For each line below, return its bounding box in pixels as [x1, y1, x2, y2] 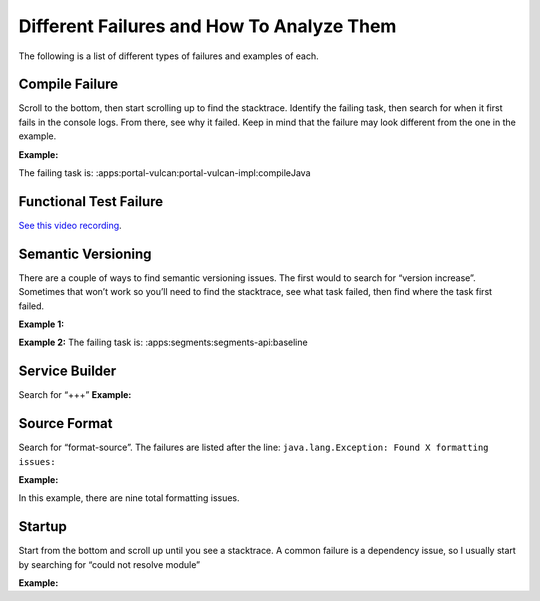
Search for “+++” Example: [18, 389, 132, 401]
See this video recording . [18, 219, 122, 231]
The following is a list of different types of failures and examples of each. [18, 50, 319, 62]
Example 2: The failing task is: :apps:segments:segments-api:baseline [18, 336, 309, 349]
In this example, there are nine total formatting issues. [18, 492, 240, 504]
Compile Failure [18, 76, 119, 93]
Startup [18, 518, 67, 535]
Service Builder [18, 363, 117, 380]
